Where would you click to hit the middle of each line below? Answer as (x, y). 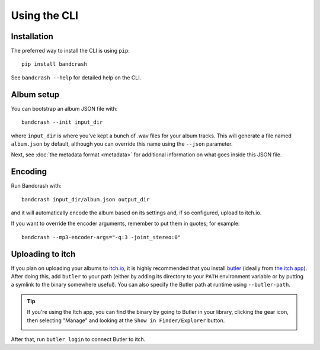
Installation (32, 36)
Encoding (29, 172)
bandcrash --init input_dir (62, 122)
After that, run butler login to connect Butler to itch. (78, 339)
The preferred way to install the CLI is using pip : (71, 51)
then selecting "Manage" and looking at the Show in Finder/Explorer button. (126, 320)
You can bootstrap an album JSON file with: (64, 108)
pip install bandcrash (55, 64)
